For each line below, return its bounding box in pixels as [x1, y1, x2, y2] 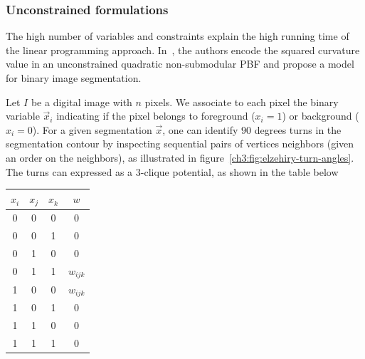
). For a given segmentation [32, 122, 152, 137]
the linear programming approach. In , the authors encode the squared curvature [6, 42, 360, 57]
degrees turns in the [254, 122, 342, 137]
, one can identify [162, 122, 238, 137]
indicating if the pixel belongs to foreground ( [56, 108, 255, 123]
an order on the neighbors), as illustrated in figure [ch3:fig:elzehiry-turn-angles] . [6, 150, 354, 165]
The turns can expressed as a [6, 164, 133, 179]
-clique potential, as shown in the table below [140, 164, 339, 179]
